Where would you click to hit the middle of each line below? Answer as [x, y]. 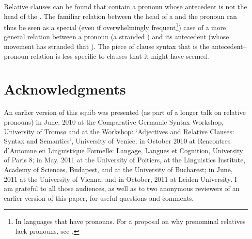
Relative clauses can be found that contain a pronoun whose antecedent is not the [126, 6]
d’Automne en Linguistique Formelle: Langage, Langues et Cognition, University [124, 150]
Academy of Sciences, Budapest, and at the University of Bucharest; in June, [118, 169]
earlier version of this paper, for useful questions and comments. [99, 198]
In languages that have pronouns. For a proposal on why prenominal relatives [130, 221]
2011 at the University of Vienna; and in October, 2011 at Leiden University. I [120, 179]
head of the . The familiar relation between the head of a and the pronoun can [120, 16]
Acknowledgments [65, 89]
